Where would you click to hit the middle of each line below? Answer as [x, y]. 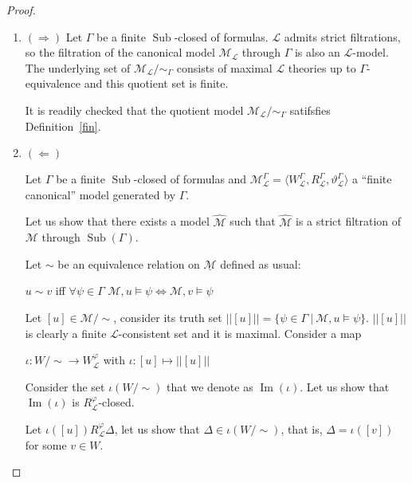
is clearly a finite [66, 333]
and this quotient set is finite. [156, 83]
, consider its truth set [168, 317]
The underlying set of [78, 67]
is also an [317, 52]
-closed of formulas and [190, 179]
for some [46, 444]
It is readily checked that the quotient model [134, 110]
